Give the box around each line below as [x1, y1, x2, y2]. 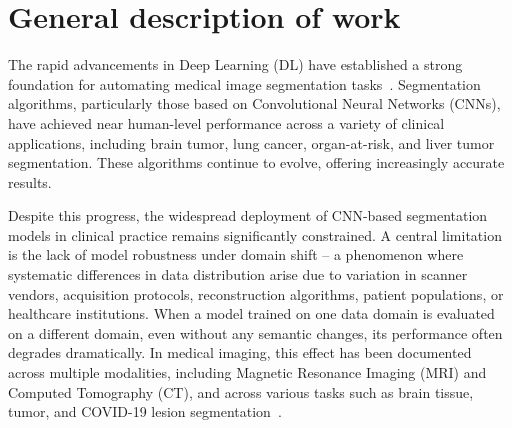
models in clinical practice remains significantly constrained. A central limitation [8, 224, 502, 245]
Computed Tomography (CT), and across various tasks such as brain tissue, [8, 381, 474, 402]
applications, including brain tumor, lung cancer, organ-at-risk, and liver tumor [8, 132, 495, 153]
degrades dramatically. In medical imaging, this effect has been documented [8, 342, 472, 363]
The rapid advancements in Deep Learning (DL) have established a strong [8, 54, 463, 75]
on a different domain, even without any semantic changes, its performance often [8, 322, 503, 343]
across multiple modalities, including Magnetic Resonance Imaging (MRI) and [8, 362, 487, 383]
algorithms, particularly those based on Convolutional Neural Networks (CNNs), [8, 93, 501, 114]
